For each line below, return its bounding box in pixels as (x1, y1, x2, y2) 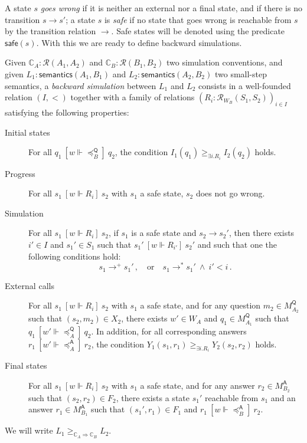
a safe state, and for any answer (140, 379, 255, 391)
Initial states (5, 126, 50, 138)
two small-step (214, 67, 267, 80)
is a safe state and (131, 227, 197, 239)
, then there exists (228, 227, 295, 239)
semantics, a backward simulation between (5, 79, 156, 91)
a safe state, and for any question (140, 299, 261, 311)
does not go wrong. (195, 187, 265, 199)
